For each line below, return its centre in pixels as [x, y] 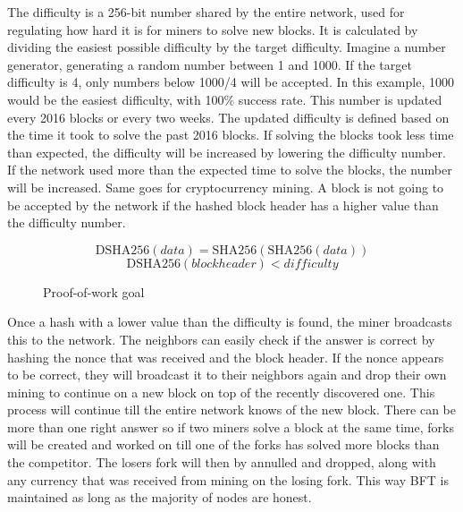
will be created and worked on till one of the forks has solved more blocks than [223, 444]
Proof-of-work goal [94, 291]
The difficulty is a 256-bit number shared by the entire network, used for [206, 12]
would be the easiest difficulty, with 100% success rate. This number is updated [225, 99]
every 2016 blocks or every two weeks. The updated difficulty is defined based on [228, 117]
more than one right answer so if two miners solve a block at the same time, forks [231, 427]
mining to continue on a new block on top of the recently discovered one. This [221, 392]
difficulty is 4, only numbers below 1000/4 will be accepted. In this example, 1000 [231, 82]
